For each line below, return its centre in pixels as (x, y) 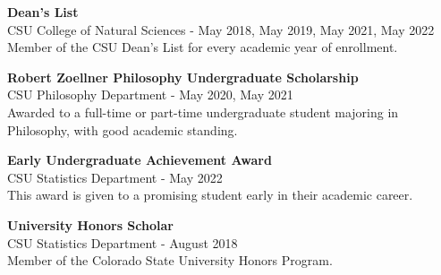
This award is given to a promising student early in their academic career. (210, 195)
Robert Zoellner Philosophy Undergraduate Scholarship (183, 77)
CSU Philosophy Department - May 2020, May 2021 (150, 95)
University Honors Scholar (90, 224)
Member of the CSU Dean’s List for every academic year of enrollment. (203, 47)
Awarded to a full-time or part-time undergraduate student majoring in (203, 112)
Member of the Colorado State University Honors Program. (170, 260)
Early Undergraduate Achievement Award (140, 160)
